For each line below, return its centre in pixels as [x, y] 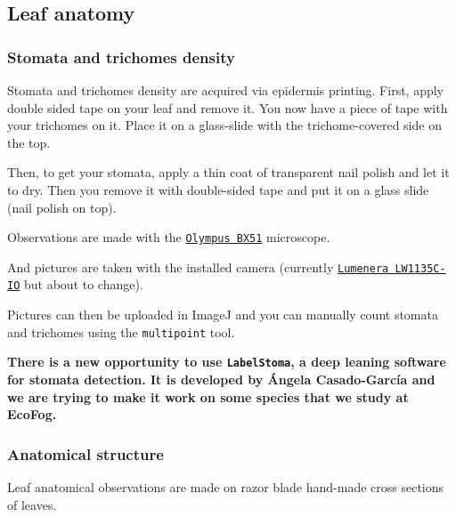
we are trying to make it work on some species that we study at [208, 396]
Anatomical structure [85, 453]
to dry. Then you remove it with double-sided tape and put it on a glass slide [218, 189]
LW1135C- [420, 268]
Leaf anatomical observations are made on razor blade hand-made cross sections [226, 487]
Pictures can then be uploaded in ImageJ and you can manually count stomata [223, 315]
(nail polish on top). [62, 207]
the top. [29, 142]
